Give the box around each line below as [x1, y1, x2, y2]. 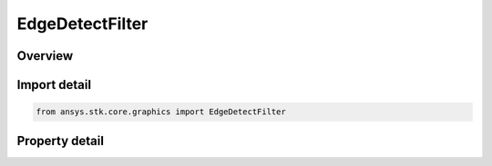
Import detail [16, 77, 91, 93]
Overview [16, 48, 74, 63]
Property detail [16, 132, 105, 149]
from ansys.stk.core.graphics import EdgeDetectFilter [36, 107, 286, 117]
